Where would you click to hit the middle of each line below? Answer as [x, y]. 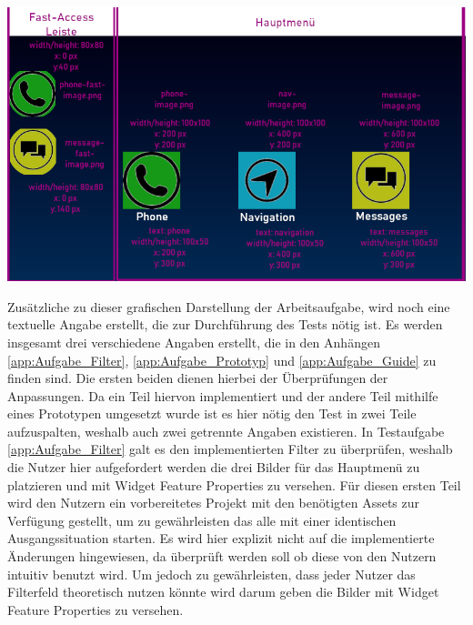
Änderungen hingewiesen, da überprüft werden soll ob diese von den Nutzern [222, 556]
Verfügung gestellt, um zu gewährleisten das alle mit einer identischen [202, 520]
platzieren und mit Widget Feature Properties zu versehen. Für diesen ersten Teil [234, 484]
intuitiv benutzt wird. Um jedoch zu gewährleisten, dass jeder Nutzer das [211, 574]
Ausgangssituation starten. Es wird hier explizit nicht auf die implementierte [221, 538]
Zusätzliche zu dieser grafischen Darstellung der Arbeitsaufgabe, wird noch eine [229, 306]
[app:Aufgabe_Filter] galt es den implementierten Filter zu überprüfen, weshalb [230, 449]
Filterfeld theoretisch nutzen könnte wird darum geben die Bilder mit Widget [223, 592]
